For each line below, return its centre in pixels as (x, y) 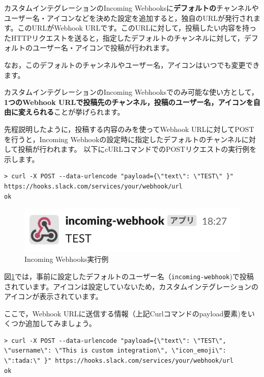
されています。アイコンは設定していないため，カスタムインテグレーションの (131, 286)
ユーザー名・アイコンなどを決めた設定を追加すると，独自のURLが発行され (129, 18)
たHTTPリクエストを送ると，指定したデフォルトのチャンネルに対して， (124, 37)
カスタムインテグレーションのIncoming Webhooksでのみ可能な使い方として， (131, 92)
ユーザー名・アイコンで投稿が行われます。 (103, 48)
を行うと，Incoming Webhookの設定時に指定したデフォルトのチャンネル (123, 139)
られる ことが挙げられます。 (78, 112)
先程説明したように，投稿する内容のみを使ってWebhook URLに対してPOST (129, 129)
